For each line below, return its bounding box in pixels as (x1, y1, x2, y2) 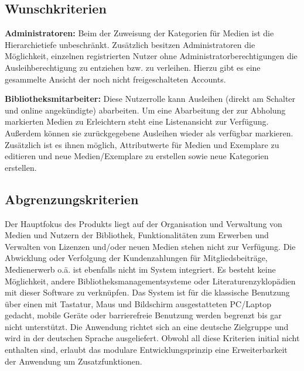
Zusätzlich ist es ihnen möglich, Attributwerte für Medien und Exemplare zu (5, 138, 279, 150)
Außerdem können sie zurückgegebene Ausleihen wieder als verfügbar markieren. (5, 126, 293, 139)
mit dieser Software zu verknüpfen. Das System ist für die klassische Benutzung (5, 286, 290, 298)
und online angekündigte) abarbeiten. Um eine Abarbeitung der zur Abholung (5, 104, 286, 116)
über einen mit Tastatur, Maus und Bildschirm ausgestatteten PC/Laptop (5, 297, 271, 310)
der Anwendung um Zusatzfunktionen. (5, 355, 142, 367)
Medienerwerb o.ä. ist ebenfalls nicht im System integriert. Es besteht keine (5, 263, 276, 275)
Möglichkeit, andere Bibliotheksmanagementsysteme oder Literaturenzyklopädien (5, 274, 296, 287)
